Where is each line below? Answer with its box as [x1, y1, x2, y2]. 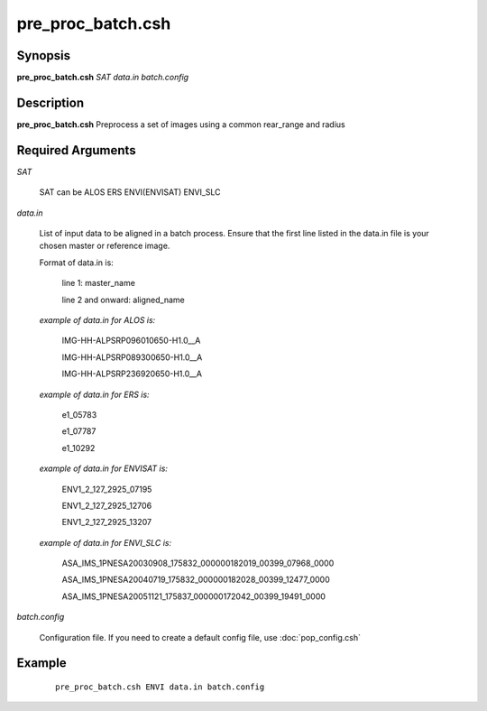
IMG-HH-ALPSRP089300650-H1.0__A [61, 352, 203, 363]
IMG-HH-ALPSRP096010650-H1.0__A [61, 335, 201, 346]
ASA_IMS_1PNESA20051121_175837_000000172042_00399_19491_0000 [61, 591, 326, 602]
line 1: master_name [61, 278, 135, 289]
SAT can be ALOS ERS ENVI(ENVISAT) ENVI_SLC [39, 187, 221, 198]
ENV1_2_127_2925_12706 [61, 500, 152, 511]
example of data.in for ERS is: [39, 389, 150, 400]
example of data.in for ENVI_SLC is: [39, 537, 171, 548]
